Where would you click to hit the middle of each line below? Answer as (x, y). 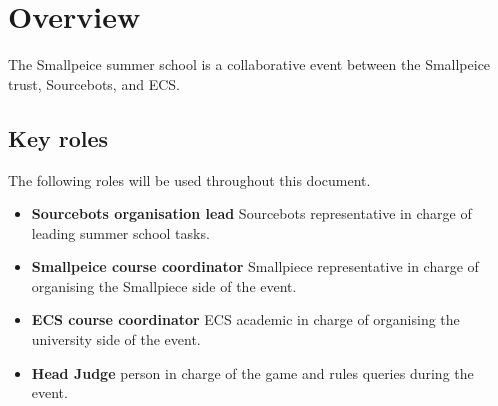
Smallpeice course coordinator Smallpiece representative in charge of (255, 266)
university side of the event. (116, 339)
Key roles (58, 137)
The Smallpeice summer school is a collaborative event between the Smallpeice (249, 64)
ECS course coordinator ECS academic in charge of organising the (245, 319)
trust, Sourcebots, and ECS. (94, 83)
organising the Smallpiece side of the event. (164, 285)
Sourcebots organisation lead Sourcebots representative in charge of (251, 213)
